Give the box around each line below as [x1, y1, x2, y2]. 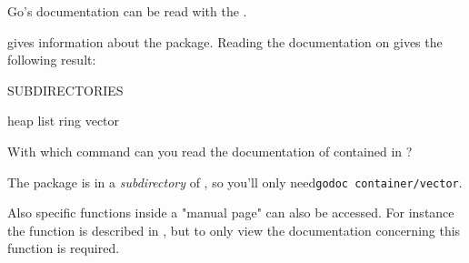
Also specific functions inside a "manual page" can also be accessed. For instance [7, 203, 454, 222]
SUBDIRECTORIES [7, 80, 124, 99]
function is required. [7, 238, 120, 258]
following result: [7, 50, 96, 69]
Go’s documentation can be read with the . [7, 2, 247, 20]
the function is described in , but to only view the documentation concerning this [7, 220, 461, 239]
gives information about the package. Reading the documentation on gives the [7, 32, 443, 51]
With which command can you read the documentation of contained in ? [7, 141, 413, 160]
